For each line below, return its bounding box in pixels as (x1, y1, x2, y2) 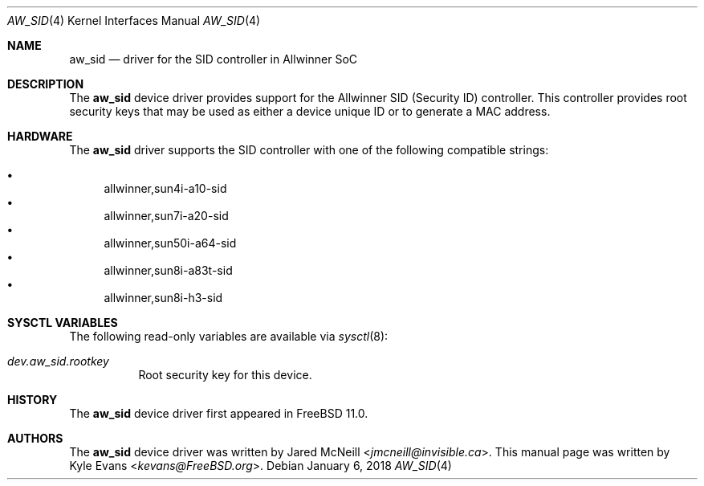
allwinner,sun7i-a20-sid (104, 209, 229, 223)
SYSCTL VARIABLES (7, 316, 118, 329)
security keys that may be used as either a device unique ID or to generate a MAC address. (69, 104, 551, 118)
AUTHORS (7, 431, 63, 445)
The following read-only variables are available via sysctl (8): (69, 329, 389, 343)
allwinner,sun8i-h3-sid (104, 291, 223, 304)
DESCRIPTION (7, 77, 84, 91)
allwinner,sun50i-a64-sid (104, 236, 237, 250)
